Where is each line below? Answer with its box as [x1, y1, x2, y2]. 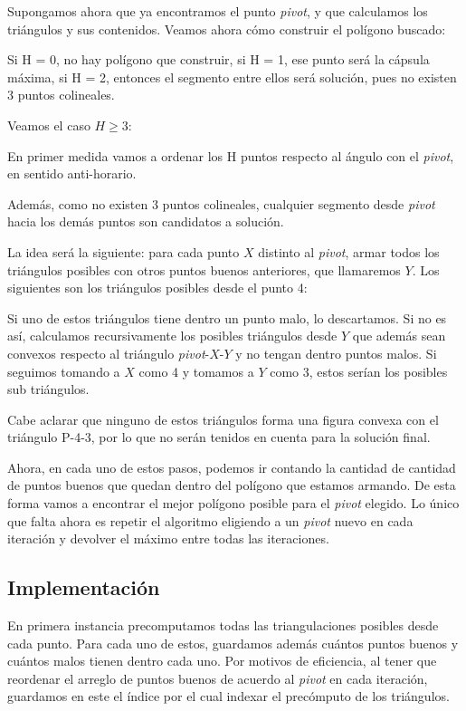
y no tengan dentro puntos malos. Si [235, 343, 437, 362]
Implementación [7, 573, 160, 601]
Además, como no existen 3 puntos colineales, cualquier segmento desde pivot [7, 194, 435, 213]
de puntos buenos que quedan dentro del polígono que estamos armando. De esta [7, 476, 456, 495]
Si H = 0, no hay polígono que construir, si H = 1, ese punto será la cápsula [7, 50, 430, 69]
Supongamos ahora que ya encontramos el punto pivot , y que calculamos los [7, 2, 428, 20]
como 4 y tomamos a [138, 361, 254, 380]
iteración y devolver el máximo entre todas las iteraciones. [7, 529, 329, 548]
